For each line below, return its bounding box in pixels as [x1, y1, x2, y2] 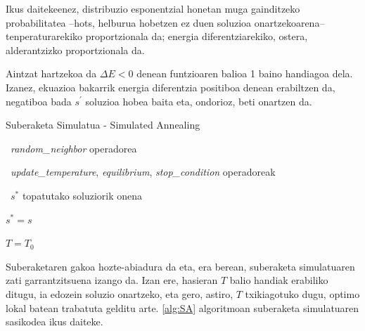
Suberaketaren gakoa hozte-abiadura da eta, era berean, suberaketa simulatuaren [6, 259, 355, 273]
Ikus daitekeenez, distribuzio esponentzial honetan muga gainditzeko [6, 1, 300, 15]
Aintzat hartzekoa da [6, 66, 97, 81]
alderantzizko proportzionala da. [6, 42, 145, 57]
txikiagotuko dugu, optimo [245, 286, 360, 301]
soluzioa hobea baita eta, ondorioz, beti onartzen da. [85, 93, 312, 108]
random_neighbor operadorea [11, 141, 137, 155]
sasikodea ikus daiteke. [6, 314, 103, 329]
